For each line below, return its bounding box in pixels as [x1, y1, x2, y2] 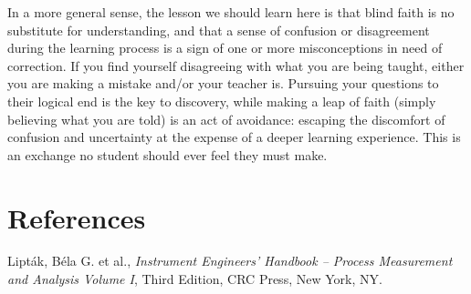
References [7, 198, 146, 236]
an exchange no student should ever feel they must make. [7, 145, 328, 164]
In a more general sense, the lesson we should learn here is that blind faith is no [7, 3, 455, 21]
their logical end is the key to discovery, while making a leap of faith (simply [7, 91, 436, 110]
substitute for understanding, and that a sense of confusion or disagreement [7, 20, 430, 39]
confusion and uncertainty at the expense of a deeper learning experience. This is [7, 127, 461, 147]
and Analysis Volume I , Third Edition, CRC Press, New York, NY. [7, 269, 382, 289]
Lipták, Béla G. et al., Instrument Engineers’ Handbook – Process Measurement [7, 251, 453, 270]
